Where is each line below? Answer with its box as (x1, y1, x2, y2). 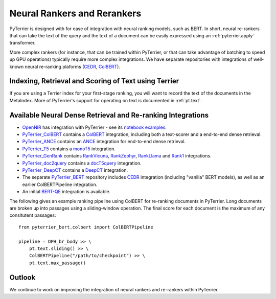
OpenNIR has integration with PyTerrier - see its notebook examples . (22, 124, 167, 130)
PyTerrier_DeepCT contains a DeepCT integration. (22, 167, 128, 173)
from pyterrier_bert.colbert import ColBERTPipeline (18, 224, 153, 230)
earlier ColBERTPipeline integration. (22, 181, 98, 188)
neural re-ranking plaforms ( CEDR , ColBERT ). (25, 63, 120, 70)
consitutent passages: (9, 212, 56, 218)
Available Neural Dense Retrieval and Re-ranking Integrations (9, 110, 209, 120)
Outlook (9, 273, 36, 282)
